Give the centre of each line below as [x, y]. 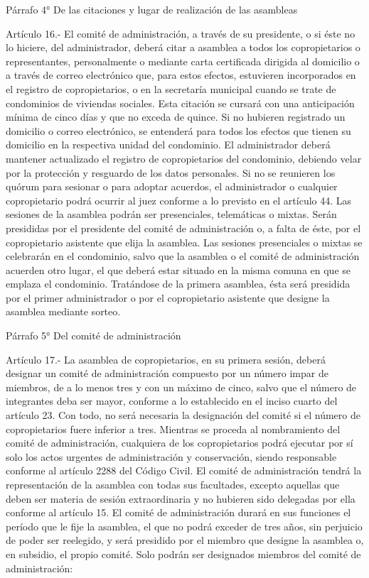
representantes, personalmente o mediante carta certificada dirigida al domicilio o [183, 61]
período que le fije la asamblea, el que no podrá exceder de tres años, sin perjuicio [184, 526]
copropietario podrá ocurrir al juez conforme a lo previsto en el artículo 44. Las [179, 200]
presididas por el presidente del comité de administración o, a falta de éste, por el [183, 228]
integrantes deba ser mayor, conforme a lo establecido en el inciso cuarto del [172, 401]
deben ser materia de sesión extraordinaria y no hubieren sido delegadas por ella [181, 498]
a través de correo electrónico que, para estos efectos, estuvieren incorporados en [181, 75]
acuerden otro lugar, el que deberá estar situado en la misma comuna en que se [178, 269]
